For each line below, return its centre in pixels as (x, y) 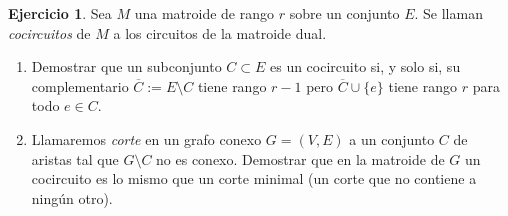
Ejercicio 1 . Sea (60, 13)
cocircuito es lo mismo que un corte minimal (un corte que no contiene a (254, 178)
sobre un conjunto (344, 13)
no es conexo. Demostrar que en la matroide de (300, 158)
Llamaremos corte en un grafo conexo (146, 138)
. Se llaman (448, 13)
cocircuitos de (49, 32)
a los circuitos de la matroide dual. (220, 32)
